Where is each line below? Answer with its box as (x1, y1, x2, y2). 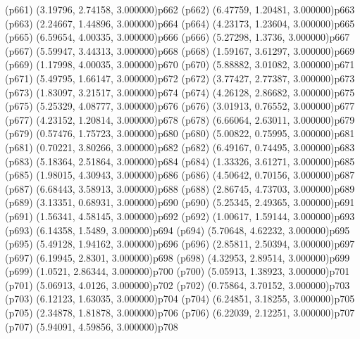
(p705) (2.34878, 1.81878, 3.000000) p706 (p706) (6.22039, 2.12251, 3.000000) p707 (5, 305, 355, 320)
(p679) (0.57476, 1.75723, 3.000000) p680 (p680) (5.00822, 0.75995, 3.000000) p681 (5, 126, 355, 141)
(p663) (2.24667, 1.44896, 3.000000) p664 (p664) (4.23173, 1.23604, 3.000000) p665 (5, 15, 355, 30)
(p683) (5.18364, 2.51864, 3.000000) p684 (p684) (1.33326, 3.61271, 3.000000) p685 (5, 153, 355, 168)
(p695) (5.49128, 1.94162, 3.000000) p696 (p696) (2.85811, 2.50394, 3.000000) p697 (5, 236, 355, 251)
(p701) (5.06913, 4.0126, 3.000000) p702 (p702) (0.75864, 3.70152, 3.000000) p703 (5, 277, 350, 292)
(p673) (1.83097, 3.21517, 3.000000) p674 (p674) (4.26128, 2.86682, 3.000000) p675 (5, 84, 355, 99)
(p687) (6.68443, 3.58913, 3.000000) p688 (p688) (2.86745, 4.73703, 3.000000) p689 (5, 181, 355, 196)
